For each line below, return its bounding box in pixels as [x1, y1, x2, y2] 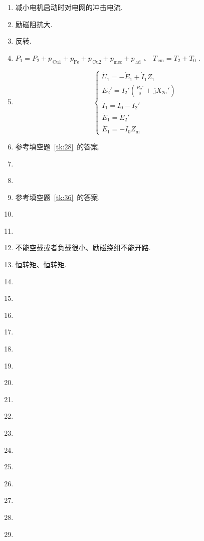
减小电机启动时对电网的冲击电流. [15, 2, 123, 12]
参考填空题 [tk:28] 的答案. [15, 141, 100, 151]
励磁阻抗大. [15, 19, 53, 29]
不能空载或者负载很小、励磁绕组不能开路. [15, 242, 151, 253]
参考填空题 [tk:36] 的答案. [15, 192, 100, 202]
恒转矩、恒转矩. [15, 259, 67, 270]
